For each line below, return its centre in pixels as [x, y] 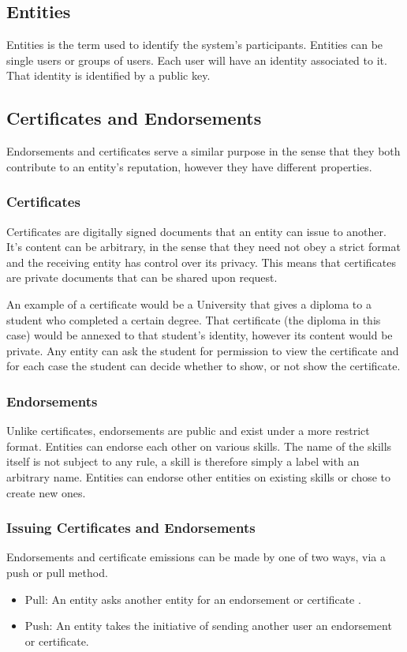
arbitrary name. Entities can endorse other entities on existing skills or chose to [199, 476]
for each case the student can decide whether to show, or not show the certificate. [203, 366]
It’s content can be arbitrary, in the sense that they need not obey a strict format [203, 247]
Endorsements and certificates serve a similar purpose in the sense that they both [203, 151]
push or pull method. [57, 572]
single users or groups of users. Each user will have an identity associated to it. [197, 60]
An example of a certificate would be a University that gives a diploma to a [189, 304]
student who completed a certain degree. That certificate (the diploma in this [194, 319]
